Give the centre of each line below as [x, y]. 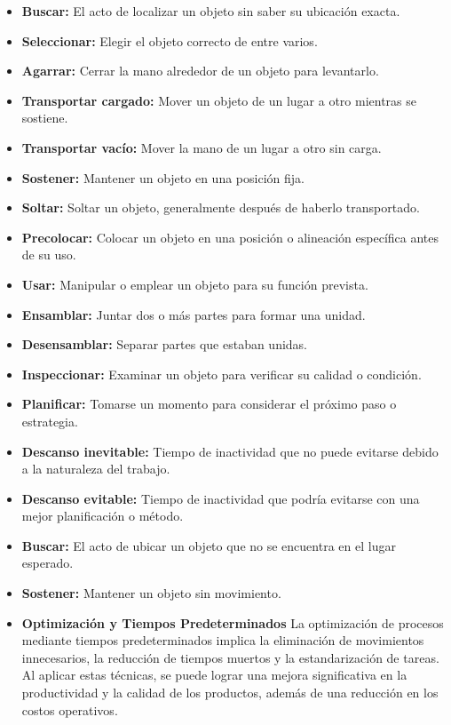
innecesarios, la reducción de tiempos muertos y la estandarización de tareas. [230, 657]
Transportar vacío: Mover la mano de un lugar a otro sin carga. [202, 147]
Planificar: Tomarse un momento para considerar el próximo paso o [209, 404]
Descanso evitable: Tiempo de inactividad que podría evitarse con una [221, 498]
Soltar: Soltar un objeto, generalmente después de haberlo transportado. [221, 207]
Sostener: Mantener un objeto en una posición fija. [163, 177]
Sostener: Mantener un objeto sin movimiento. [151, 593]
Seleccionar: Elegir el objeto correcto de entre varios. [170, 40]
